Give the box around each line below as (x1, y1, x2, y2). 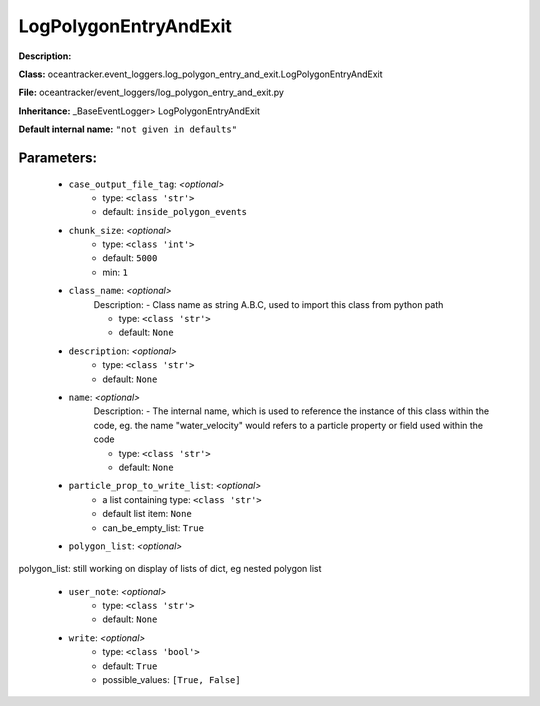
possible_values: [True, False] (102, 674, 241, 686)
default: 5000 (102, 252, 158, 264)
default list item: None (102, 508, 192, 520)
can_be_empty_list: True (102, 521, 205, 534)
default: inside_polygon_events (102, 206, 247, 218)
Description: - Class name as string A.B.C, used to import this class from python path (93, 298, 444, 310)
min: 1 (102, 266, 129, 278)
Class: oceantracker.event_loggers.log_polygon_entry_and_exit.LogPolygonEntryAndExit (18, 68, 384, 80)
